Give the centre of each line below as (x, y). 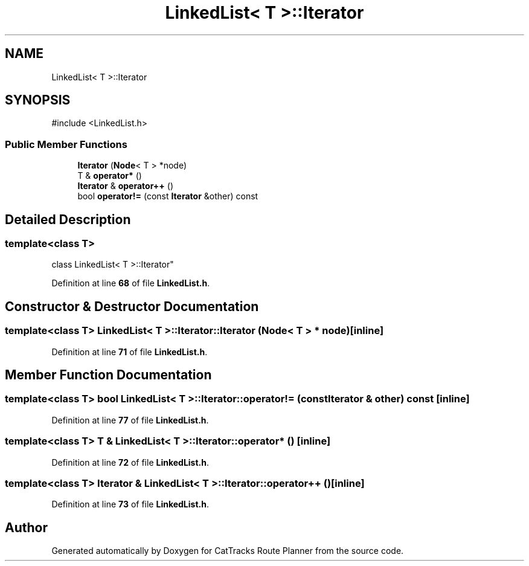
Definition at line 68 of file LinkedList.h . (131, 283)
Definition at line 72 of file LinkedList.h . (130, 462)
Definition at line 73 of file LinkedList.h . (130, 504)
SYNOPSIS (38, 100)
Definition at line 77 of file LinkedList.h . (130, 420)
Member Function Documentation (108, 375)
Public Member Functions (66, 144)
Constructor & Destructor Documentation (132, 306)
